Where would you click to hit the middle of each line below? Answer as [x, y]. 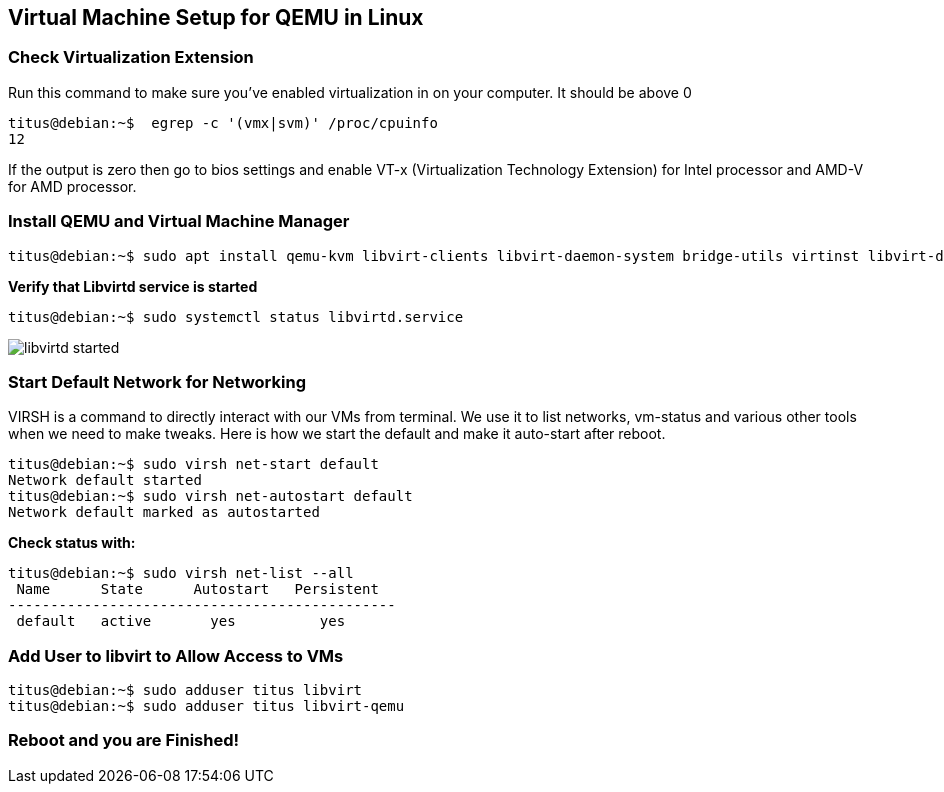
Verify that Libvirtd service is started [133, 286]
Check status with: [72, 543]
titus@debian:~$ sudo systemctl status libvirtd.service [236, 316]
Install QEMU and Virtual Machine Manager [179, 221]
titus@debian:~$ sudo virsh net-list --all [181, 573]
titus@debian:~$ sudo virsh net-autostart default [210, 496]
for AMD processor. [72, 186]
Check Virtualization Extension [131, 57]
